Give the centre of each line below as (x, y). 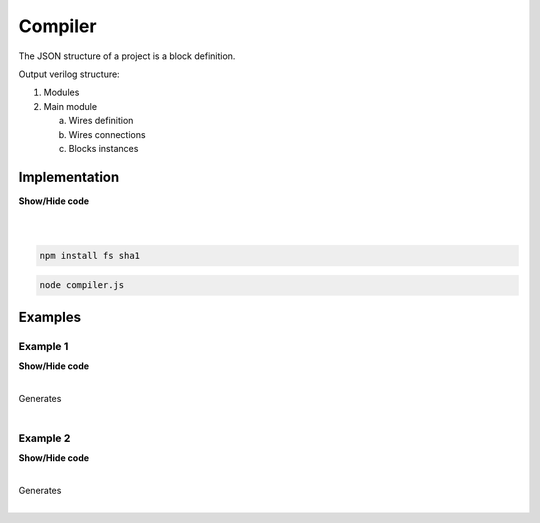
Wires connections (107, 134)
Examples (50, 316)
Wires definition (101, 121)
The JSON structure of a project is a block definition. (127, 56)
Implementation (69, 176)
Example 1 (43, 346)
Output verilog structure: (69, 74)
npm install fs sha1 (89, 255)
